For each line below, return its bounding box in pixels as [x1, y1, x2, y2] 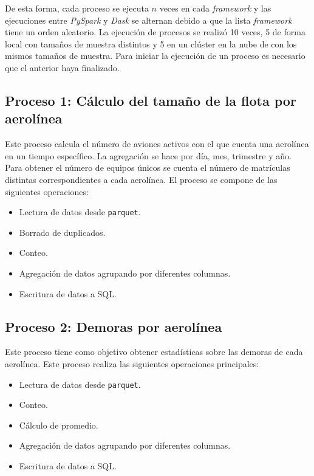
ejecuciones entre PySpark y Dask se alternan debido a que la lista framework [5, 13, 292, 26]
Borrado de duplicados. [19, 226, 106, 238]
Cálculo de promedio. [19, 418, 98, 431]
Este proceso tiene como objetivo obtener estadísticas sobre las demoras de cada [5, 345, 303, 358]
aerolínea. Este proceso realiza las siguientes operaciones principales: [5, 357, 259, 370]
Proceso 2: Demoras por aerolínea [5, 317, 222, 336]
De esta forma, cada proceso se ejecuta [5, 2, 149, 14]
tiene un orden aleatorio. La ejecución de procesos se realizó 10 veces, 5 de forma [5, 26, 305, 38]
